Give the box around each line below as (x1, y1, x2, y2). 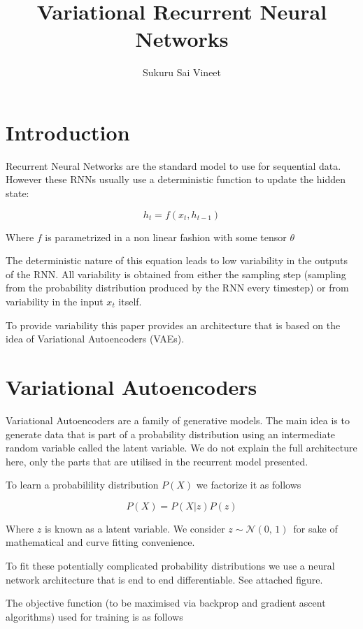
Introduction (6, 117, 130, 146)
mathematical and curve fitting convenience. (6, 535, 195, 549)
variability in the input (6, 294, 104, 308)
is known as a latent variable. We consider (44, 521, 225, 535)
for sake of (293, 521, 338, 535)
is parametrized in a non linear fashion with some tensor (45, 229, 287, 244)
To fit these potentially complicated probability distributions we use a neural (6, 558, 335, 573)
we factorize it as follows (196, 477, 301, 492)
